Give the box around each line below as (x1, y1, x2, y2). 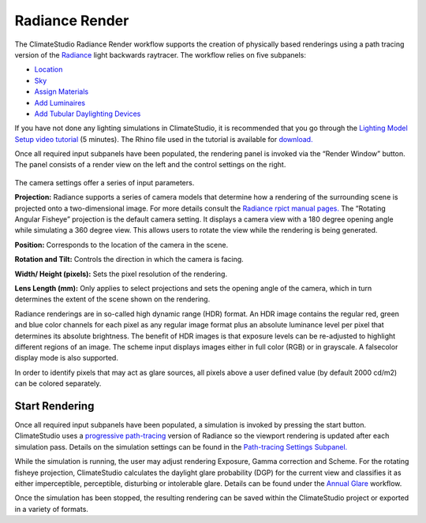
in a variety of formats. (14, 504, 88, 514)
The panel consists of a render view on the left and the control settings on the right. (14, 160, 286, 170)
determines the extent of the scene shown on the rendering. (14, 294, 211, 304)
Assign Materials (34, 87, 89, 96)
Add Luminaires (34, 98, 86, 107)
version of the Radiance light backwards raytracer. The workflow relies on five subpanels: (14, 50, 307, 59)
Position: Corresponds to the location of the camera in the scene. (14, 240, 229, 249)
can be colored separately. (14, 379, 102, 388)
